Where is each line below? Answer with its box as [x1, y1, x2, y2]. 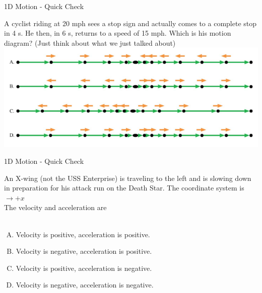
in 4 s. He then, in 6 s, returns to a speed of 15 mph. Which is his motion [4, 28, 231, 38]
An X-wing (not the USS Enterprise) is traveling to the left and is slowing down [4, 172, 251, 183]
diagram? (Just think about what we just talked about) [4, 37, 176, 48]
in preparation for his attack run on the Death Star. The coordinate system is [4, 182, 244, 193]
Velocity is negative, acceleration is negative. [16, 279, 154, 290]
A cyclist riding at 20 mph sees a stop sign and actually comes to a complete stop [4, 18, 257, 28]
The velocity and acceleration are [4, 202, 107, 213]
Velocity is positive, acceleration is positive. [16, 229, 150, 239]
